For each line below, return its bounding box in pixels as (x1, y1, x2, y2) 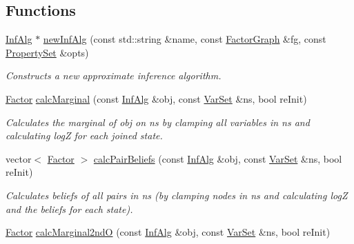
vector (6, 151, 32, 165)
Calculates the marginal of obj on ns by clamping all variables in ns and (6, 114, 310, 129)
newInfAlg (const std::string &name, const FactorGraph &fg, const (43, 32, 326, 46)
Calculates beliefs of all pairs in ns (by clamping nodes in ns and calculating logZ (6, 187, 348, 202)
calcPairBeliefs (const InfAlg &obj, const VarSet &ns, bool (93, 151, 342, 165)
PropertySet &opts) (6, 45, 89, 59)
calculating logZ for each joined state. (6, 128, 163, 143)
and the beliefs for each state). (6, 201, 133, 216)
